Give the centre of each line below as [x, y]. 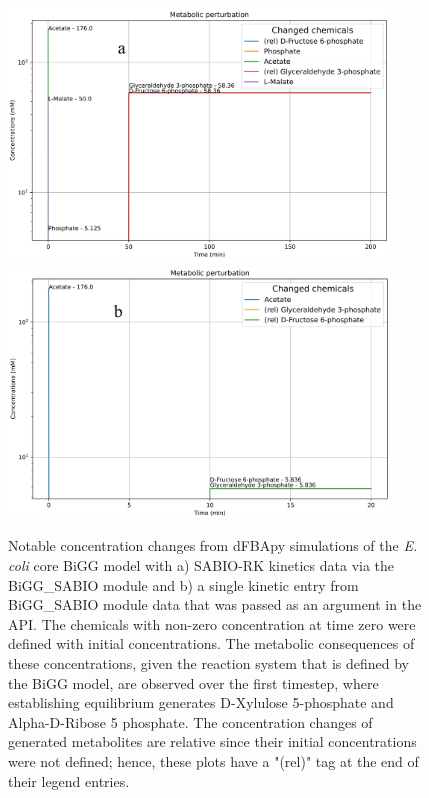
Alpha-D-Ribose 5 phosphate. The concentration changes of [190, 721]
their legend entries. [69, 780]
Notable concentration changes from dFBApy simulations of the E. [213, 545]
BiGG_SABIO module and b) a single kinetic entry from [183, 584]
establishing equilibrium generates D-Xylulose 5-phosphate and [201, 702]
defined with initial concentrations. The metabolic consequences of [211, 643]
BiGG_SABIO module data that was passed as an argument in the [215, 604]
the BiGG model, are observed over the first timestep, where [193, 682]
